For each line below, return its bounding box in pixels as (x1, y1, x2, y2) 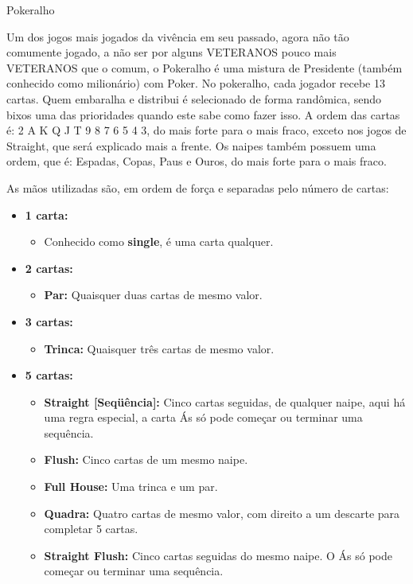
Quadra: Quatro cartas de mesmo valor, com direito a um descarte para (44, 504, 400, 521)
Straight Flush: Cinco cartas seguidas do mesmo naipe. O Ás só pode (44, 547, 393, 563)
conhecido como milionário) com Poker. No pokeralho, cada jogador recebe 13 (6, 75, 385, 91)
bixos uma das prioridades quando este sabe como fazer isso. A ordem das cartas (6, 106, 400, 123)
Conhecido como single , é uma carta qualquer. (44, 233, 274, 250)
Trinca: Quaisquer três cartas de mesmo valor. (44, 340, 275, 356)
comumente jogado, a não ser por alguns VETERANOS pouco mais (6, 44, 337, 60)
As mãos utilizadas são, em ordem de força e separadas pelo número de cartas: (6, 179, 389, 196)
